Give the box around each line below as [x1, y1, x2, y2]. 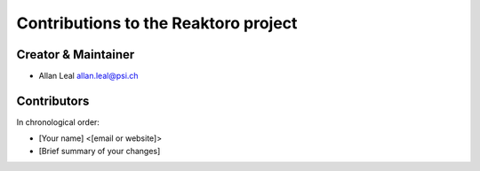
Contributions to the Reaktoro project [16, 13, 298, 33]
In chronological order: [16, 116, 100, 128]
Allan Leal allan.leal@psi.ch [38, 71, 139, 82]
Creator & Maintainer [16, 47, 135, 62]
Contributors [16, 93, 90, 108]
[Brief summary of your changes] [38, 145, 161, 156]
